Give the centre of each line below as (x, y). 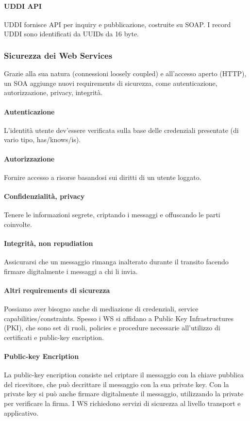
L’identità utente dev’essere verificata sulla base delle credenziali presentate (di (121, 130)
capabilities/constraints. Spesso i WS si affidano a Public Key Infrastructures (119, 318)
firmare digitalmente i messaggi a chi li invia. (71, 271)
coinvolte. (18, 224)
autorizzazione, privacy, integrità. (53, 92)
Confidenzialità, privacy (44, 196)
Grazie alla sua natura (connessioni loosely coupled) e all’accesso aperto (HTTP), (125, 73)
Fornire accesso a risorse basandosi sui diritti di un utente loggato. (103, 177)
